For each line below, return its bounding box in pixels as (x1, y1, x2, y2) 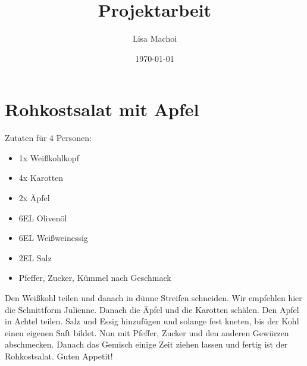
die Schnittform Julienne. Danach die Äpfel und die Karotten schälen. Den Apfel (5, 303, 299, 315)
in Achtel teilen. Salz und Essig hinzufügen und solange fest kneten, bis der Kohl (5, 315, 299, 327)
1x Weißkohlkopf (18, 151, 79, 164)
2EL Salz (18, 251, 52, 264)
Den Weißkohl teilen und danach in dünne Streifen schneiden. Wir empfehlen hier (5, 292, 302, 304)
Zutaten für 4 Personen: (5, 132, 92, 144)
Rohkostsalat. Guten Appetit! (5, 349, 113, 362)
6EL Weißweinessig (18, 232, 88, 244)
